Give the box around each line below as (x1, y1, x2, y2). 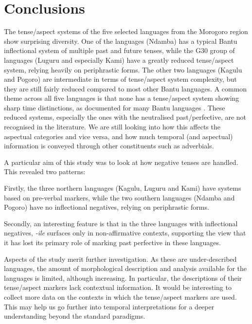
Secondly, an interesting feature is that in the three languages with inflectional (4, 218, 238, 228)
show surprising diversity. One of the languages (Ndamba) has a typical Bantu (4, 36, 237, 46)
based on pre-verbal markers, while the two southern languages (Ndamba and (4, 192, 235, 202)
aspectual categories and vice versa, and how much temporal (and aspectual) (4, 131, 233, 141)
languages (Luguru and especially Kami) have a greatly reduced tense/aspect (4, 54, 234, 65)
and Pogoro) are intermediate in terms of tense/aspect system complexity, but (4, 74, 237, 84)
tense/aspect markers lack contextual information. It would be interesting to (4, 282, 232, 292)
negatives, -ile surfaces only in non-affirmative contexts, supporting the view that (4, 228, 246, 238)
